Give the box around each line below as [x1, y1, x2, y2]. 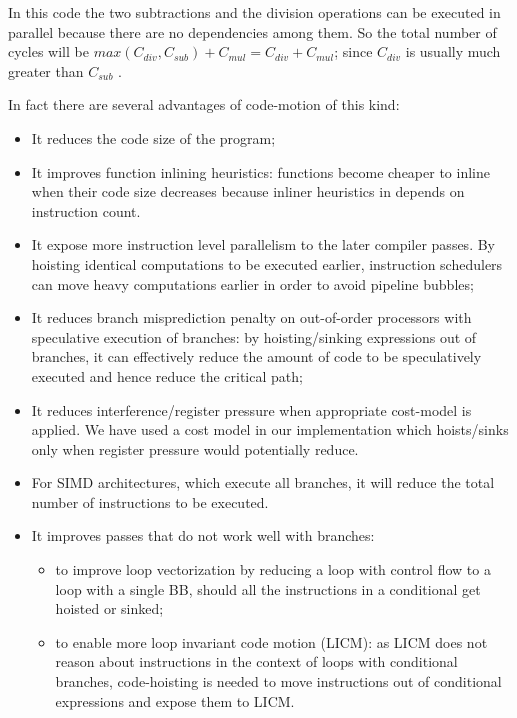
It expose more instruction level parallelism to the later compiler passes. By [31, 234, 495, 255]
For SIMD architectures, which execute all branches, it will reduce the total [31, 472, 495, 493]
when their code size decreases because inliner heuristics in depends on [31, 181, 465, 202]
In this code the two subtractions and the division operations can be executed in [8, 2, 501, 22]
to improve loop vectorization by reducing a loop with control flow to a [55, 559, 491, 580]
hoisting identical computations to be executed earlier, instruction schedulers [31, 253, 503, 274]
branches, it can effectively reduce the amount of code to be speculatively [31, 346, 482, 367]
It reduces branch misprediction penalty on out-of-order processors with [31, 307, 472, 328]
